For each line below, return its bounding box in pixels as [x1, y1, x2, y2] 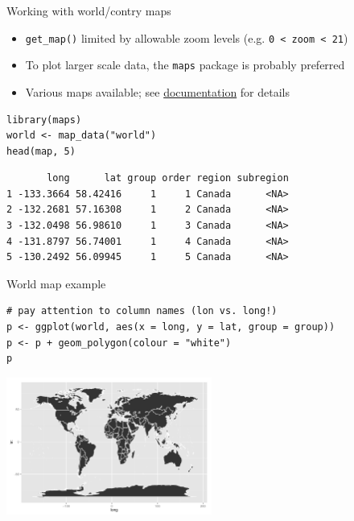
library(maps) [6, 114, 82, 126]
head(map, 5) [6, 145, 76, 157]
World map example [6, 275, 106, 292]
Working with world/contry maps [6, 2, 171, 19]
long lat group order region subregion [47, 172, 289, 184]
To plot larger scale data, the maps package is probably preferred [25, 56, 345, 73]
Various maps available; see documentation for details [25, 83, 290, 100]
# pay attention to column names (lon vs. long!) [6, 305, 278, 317]
